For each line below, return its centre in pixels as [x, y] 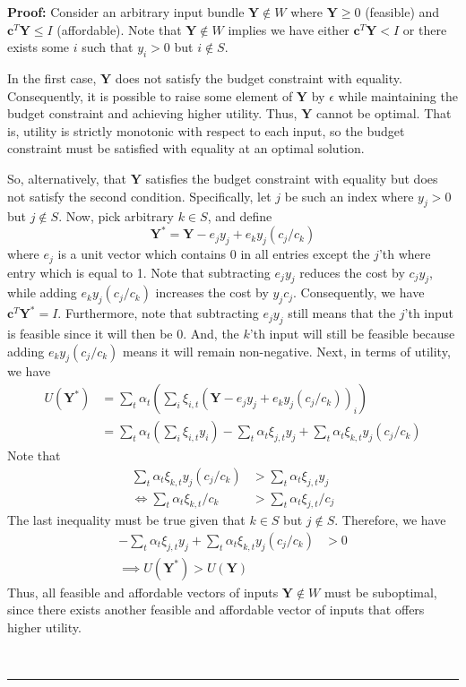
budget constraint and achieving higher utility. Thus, [152, 113]
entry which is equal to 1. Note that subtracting [139, 272]
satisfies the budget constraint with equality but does [292, 178]
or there [425, 29]
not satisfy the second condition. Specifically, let [139, 196]
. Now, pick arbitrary [116, 216]
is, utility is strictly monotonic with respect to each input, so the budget [206, 130]
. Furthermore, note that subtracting [158, 313]
